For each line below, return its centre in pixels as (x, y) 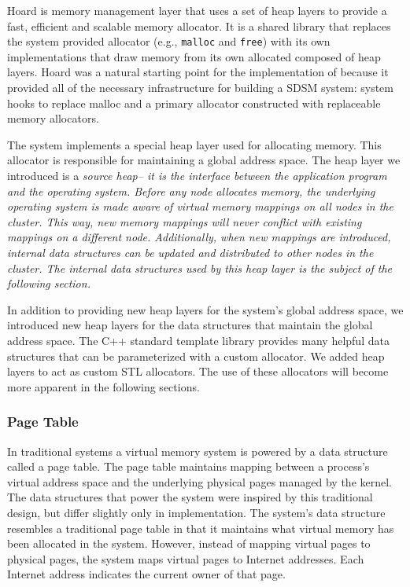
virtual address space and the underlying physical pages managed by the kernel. (200, 481)
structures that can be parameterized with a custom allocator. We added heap (196, 356)
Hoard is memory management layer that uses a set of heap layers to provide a (197, 10)
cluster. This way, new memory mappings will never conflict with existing (185, 221)
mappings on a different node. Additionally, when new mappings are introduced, (199, 237)
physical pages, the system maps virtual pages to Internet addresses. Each (186, 558)
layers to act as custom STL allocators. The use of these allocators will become (198, 371)
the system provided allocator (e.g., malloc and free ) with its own (169, 41)
